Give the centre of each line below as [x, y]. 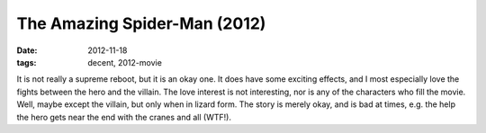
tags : [27, 62]
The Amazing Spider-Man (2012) [141, 23]
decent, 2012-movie [125, 62]
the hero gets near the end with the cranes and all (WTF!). [124, 117]
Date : [27, 50]
